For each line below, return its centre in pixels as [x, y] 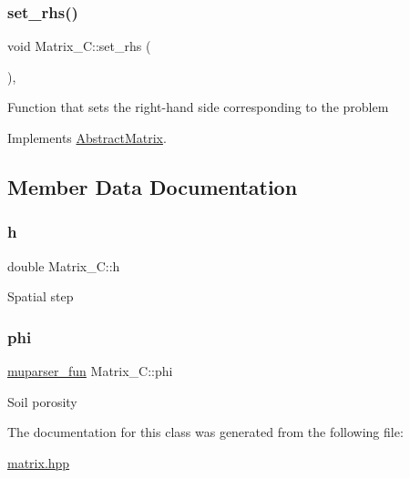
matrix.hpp [39, 462]
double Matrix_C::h [64, 265]
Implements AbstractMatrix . [87, 137]
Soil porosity [42, 401]
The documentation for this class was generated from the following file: [205, 432]
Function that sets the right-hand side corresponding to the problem [198, 107]
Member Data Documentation [153, 186]
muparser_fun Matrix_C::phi [90, 371]
